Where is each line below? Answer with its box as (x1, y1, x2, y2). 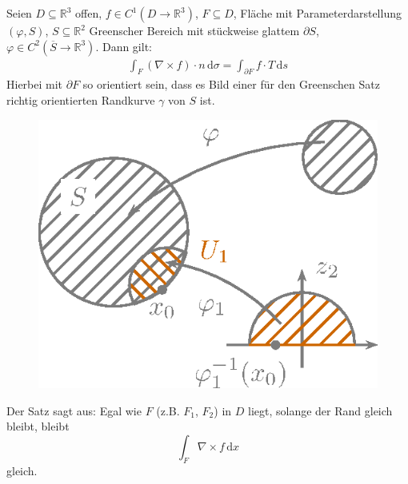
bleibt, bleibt (6, 418, 70, 434)
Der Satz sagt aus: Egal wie (6, 402, 142, 419)
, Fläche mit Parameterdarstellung (233, 5, 402, 21)
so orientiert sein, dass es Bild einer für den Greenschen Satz (82, 76, 380, 93)
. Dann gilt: (95, 38, 152, 54)
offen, (75, 5, 102, 21)
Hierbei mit (6, 76, 63, 93)
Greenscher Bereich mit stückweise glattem (89, 22, 300, 38)
